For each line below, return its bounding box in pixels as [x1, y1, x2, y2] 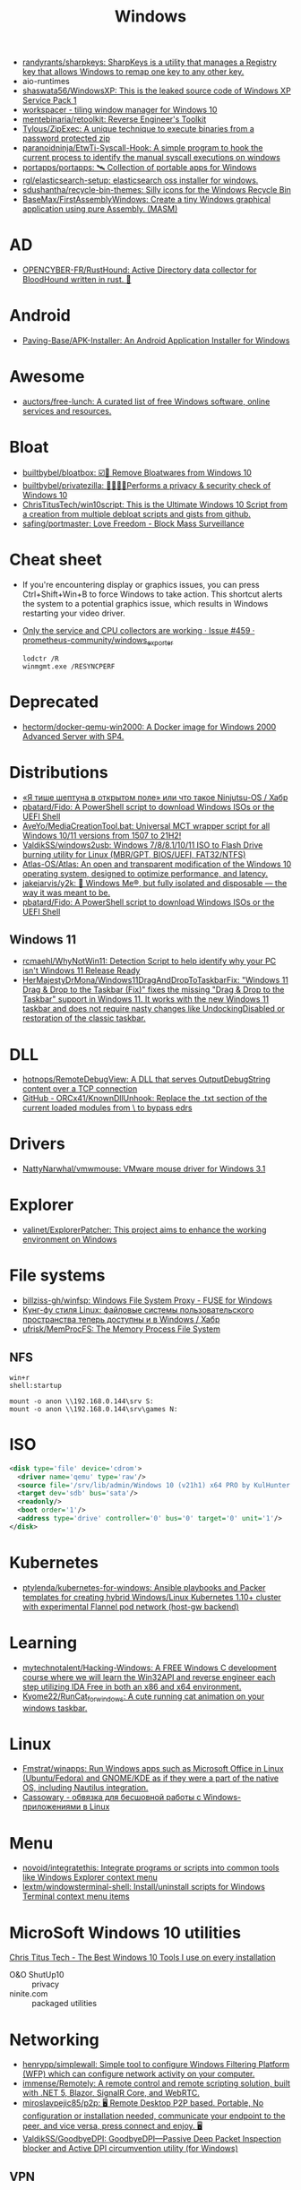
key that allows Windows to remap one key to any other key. [21, 66, 245, 77]
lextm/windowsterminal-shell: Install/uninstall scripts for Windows [21, 1882, 266, 1893]
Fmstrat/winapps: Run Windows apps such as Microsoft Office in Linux [21, 1763, 284, 1774]
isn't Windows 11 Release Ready [21, 965, 141, 976]
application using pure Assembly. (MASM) [21, 203, 178, 214]
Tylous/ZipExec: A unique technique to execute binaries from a [21, 124, 255, 134]
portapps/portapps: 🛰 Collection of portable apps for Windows [21, 162, 257, 173]
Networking [9, 2030, 100, 2049]
